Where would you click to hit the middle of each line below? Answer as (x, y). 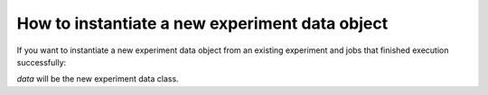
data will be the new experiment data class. (98, 79)
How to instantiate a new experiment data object (202, 23)
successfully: (42, 62)
